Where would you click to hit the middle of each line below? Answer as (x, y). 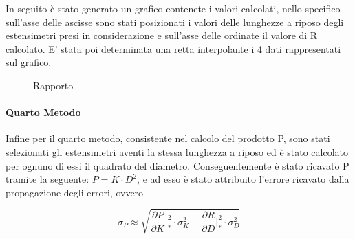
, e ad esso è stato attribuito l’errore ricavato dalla (243, 179)
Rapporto (53, 85)
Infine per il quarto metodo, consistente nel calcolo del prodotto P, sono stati (168, 138)
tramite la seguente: (47, 179)
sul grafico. (29, 62)
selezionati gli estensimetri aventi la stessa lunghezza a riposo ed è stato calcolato (177, 151)
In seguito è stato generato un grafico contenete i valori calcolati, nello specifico (173, 8)
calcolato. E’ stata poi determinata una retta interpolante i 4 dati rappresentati (173, 48)
